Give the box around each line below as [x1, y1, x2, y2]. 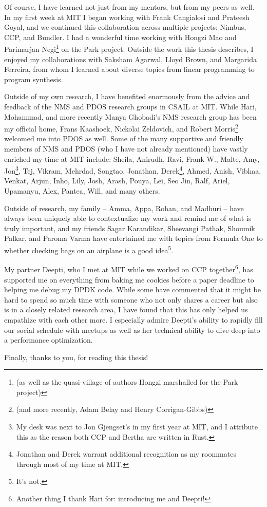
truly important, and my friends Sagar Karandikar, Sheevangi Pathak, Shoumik [4, 222, 255, 233]
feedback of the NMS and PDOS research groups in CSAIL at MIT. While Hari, [4, 101, 257, 111]
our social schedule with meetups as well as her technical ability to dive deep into [4, 324, 260, 335]
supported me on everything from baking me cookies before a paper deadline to [4, 274, 254, 285]
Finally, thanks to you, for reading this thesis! [4, 351, 148, 362]
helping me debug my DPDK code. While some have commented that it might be [4, 284, 261, 295]
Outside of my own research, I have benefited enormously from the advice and [4, 91, 250, 102]
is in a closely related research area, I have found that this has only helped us [4, 304, 248, 315]
